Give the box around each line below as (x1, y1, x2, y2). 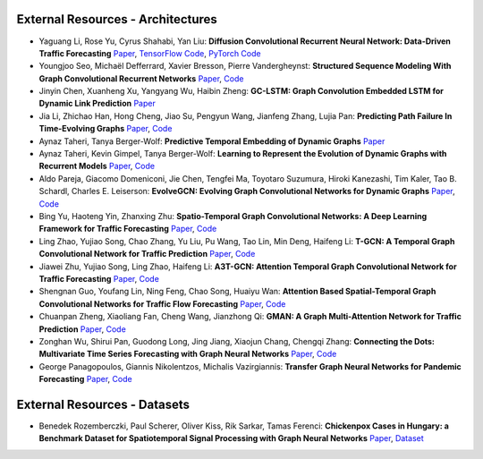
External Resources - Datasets (16, 396, 190, 412)
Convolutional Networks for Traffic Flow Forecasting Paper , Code (38, 298, 286, 309)
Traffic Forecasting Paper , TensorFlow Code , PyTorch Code (38, 47, 261, 58)
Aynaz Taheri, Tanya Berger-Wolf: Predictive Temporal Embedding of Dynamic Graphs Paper (38, 135, 386, 147)
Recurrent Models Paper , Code (38, 161, 156, 172)
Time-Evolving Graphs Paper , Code (38, 123, 173, 134)
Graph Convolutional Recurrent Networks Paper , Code (38, 72, 244, 84)
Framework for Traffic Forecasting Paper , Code (38, 224, 217, 234)
